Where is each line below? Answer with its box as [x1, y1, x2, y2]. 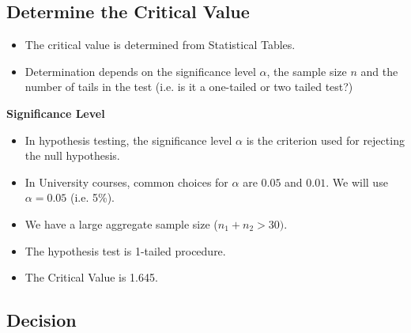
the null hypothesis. [25, 147, 120, 164]
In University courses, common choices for [25, 173, 228, 190]
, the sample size [266, 62, 347, 79]
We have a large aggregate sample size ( [25, 215, 218, 232]
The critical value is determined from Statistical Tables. [25, 36, 296, 53]
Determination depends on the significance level [25, 62, 256, 79]
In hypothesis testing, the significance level [25, 131, 232, 148]
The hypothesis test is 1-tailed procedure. [25, 242, 226, 259]
